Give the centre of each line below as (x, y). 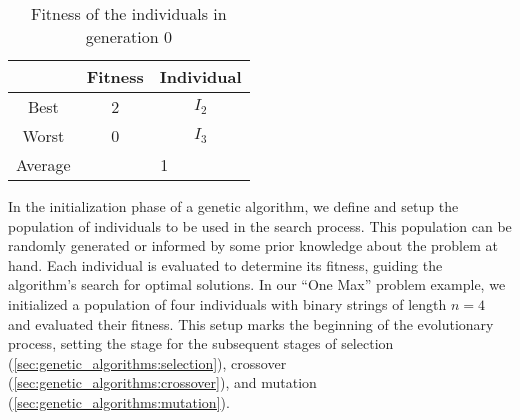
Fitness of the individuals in (128, 13)
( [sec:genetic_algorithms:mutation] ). (119, 401)
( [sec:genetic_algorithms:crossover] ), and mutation (162, 382)
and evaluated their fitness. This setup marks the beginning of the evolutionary (251, 323)
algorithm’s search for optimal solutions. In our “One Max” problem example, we (257, 284)
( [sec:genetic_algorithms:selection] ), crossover (147, 362)
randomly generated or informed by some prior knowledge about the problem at (253, 245)
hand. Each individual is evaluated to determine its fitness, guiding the (225, 264)
